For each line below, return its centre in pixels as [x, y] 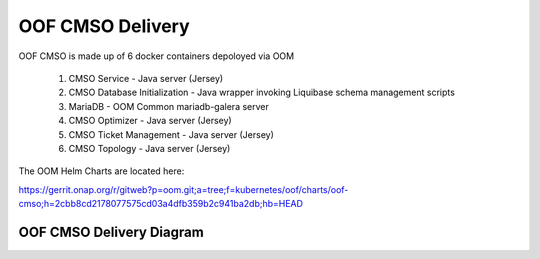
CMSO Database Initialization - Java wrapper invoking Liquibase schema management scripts [261, 92]
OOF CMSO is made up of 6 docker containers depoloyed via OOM [156, 56]
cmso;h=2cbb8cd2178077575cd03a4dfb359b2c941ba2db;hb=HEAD [161, 204]
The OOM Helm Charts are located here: [101, 171]
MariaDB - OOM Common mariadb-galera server [168, 106]
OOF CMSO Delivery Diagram [111, 231]
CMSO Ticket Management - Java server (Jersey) [171, 134]
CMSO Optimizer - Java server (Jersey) [150, 121]
